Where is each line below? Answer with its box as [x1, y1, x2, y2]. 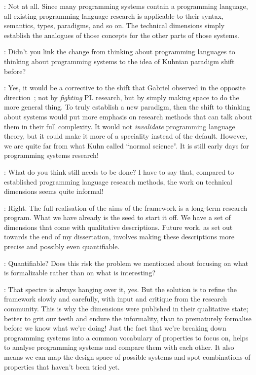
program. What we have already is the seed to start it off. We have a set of [4, 212, 231, 223]
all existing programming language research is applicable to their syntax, [4, 10, 224, 21]
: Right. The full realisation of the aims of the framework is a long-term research [4, 202, 248, 213]
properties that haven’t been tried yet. [4, 361, 120, 372]
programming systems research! [4, 150, 99, 160]
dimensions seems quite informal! [4, 186, 104, 196]
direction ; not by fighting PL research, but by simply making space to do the [4, 92, 239, 102]
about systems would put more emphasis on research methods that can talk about [4, 111, 253, 121]
